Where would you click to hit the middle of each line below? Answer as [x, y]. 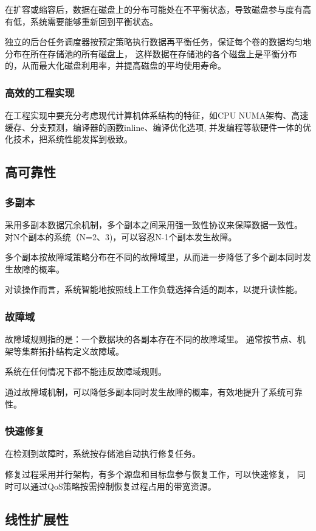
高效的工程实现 [40, 92]
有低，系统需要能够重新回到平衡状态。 [81, 21]
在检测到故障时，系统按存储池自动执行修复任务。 [103, 453]
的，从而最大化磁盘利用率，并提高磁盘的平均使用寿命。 [115, 65]
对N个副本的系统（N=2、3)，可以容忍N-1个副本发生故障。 [121, 236]
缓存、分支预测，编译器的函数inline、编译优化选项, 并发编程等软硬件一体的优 [158, 127]
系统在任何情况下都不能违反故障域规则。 [86, 371]
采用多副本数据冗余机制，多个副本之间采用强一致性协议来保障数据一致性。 [154, 224]
